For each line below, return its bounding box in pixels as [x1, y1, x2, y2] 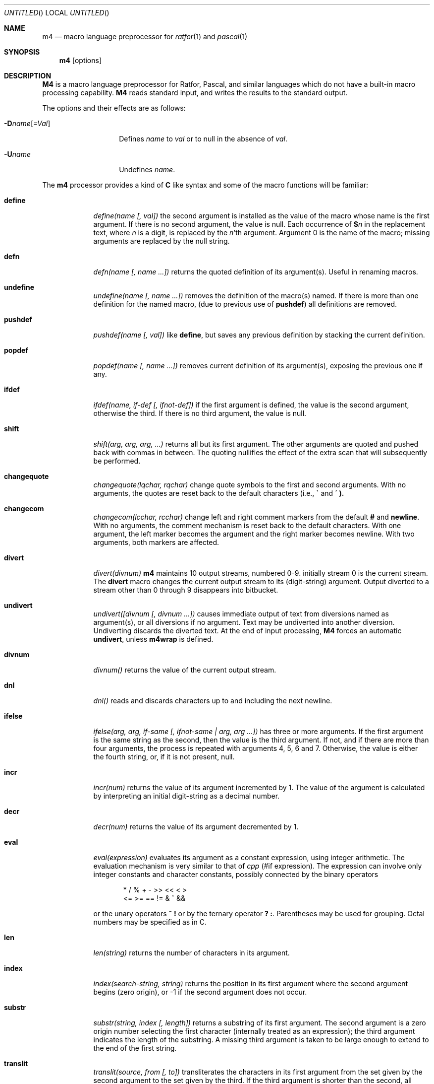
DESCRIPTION [4, 71, 52, 80]
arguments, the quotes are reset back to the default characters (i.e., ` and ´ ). [93, 489, 344, 497]
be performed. [93, 457, 141, 465]
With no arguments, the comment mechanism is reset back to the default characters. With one [93, 521, 401, 530]
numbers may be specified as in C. [93, 918, 207, 926]
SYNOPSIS [4, 48, 40, 56]
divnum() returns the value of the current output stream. [93, 666, 276, 674]
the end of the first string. [93, 1044, 177, 1052]
